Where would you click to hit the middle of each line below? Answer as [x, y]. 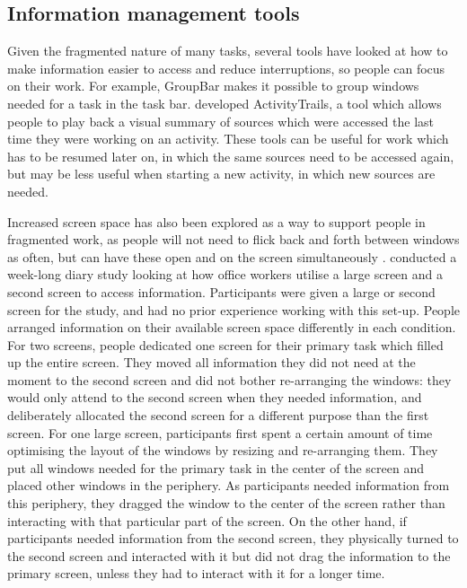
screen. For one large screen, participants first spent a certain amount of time [220, 432]
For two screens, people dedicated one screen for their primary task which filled [225, 344]
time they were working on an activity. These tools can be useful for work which [228, 139]
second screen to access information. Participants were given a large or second [221, 291]
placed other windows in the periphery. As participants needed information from [229, 485]
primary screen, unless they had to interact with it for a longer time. [196, 573]
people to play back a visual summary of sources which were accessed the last [221, 121]
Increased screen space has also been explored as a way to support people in [216, 221]
